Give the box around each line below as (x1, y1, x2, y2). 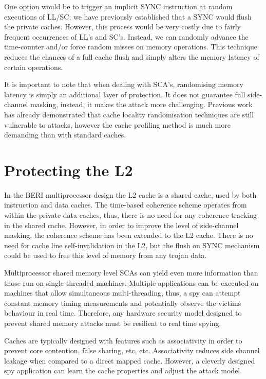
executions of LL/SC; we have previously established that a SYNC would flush (4, 11, 252, 22)
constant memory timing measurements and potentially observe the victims (4, 297, 241, 308)
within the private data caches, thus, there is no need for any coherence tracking (4, 210, 257, 220)
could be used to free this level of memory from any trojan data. (4, 250, 207, 261)
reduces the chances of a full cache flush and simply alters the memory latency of (4, 51, 259, 62)
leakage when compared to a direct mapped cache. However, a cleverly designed (4, 355, 255, 366)
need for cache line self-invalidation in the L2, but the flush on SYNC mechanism (4, 239, 260, 250)
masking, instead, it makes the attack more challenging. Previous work (30, 99, 253, 110)
